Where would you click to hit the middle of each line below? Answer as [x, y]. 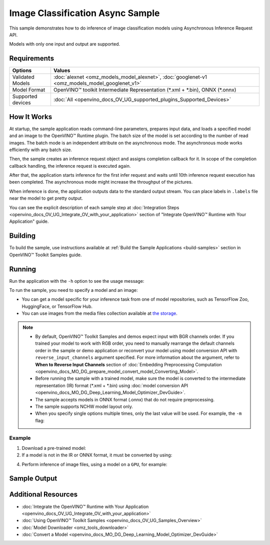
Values [62, 71]
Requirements [32, 58]
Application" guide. [29, 221]
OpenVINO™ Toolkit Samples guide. [45, 255]
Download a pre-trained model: [54, 448]
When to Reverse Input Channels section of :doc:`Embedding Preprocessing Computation [128, 364]
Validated [23, 77]
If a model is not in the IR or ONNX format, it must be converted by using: [97, 455]
